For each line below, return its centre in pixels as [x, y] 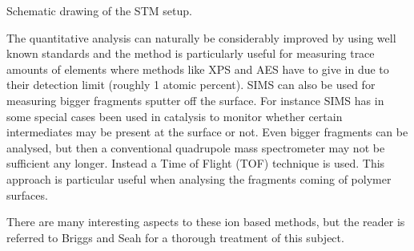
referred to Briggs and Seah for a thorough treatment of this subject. [175, 237]
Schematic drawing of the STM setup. [99, 10]
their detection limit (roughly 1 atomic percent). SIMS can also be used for [191, 85]
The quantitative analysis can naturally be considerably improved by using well [201, 37]
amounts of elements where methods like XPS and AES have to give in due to [198, 69]
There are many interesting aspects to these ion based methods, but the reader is [206, 222]
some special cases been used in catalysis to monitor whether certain [175, 116]
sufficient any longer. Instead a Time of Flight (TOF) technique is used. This [196, 163]
